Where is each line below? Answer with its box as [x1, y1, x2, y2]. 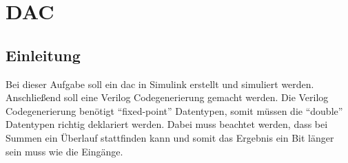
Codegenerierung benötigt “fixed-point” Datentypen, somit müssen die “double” [6, 103, 343, 118]
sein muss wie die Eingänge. [6, 144, 123, 158]
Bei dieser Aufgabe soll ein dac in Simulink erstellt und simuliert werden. [6, 76, 314, 91]
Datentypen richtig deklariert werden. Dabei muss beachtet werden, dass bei [6, 117, 328, 131]
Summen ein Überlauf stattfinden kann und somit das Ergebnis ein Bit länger [6, 130, 334, 144]
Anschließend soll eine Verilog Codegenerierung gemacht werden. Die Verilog [6, 90, 329, 105]
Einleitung [6, 44, 81, 65]
